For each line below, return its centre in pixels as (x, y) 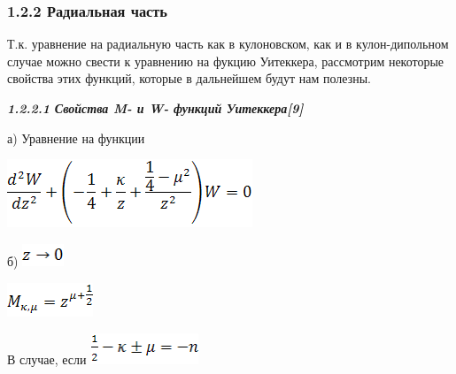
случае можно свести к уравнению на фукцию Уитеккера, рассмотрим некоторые (226, 61)
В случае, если (47, 359)
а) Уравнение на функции (76, 137)
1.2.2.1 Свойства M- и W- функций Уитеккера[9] (155, 108)
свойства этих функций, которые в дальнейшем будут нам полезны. (189, 78)
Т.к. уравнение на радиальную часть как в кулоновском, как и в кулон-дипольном (228, 44)
